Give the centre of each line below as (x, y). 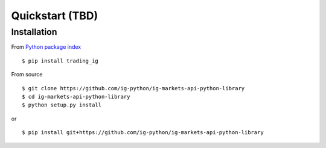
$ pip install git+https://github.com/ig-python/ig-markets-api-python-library (143, 133)
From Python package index (46, 47)
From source (27, 75)
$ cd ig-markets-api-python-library (76, 97)
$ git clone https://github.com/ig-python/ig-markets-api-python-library (133, 88)
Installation (34, 32)
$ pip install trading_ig (60, 61)
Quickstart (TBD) (55, 16)
